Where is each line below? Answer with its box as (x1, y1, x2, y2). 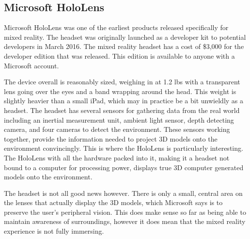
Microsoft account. (4, 60, 59, 70)
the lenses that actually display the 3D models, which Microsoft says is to (4, 197, 223, 207)
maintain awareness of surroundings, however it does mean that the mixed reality (4, 216, 246, 226)
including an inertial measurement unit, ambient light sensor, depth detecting (4, 114, 234, 125)
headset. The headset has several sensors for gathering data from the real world (4, 105, 240, 115)
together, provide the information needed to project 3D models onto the (4, 133, 218, 143)
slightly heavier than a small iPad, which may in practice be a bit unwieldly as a (4, 96, 244, 106)
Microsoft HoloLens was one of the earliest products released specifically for (4, 22, 229, 32)
